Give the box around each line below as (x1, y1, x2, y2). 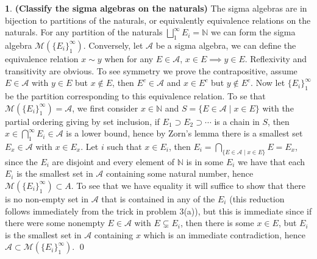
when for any (104, 52, 154, 65)
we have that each (238, 155, 305, 168)
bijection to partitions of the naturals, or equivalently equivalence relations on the (5, 13, 311, 26)
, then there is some (180, 216, 254, 229)
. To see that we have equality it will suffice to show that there (71, 179, 305, 191)
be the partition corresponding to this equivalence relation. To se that (5, 89, 266, 102)
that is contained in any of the (101, 192, 215, 205)
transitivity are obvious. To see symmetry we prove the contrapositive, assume (5, 64, 297, 77)
